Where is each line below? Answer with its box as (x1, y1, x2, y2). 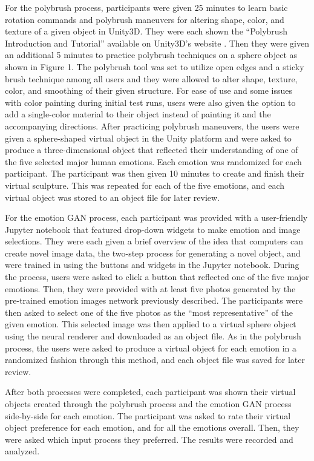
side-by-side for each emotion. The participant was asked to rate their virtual (5, 409, 291, 422)
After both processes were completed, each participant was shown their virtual (5, 385, 296, 398)
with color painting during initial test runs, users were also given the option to (5, 96, 296, 108)
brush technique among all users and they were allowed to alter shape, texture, (5, 72, 298, 85)
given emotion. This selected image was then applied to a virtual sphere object (5, 318, 296, 330)
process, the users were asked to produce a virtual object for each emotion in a (5, 341, 297, 354)
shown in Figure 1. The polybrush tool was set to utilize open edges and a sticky (5, 60, 304, 73)
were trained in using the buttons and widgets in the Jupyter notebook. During (5, 258, 299, 271)
